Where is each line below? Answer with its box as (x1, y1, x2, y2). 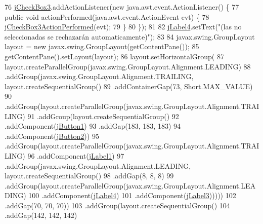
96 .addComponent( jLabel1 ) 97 (27, 150, 124, 161)
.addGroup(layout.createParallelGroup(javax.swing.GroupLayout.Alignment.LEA (5, 180, 256, 191)
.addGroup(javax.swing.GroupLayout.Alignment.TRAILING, (5, 71, 194, 82)
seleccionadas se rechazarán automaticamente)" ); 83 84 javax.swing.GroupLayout (5, 31, 255, 42)
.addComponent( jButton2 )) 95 (5, 130, 99, 141)
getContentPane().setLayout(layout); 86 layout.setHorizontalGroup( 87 (5, 51, 224, 61)
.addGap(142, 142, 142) (5, 210, 77, 220)
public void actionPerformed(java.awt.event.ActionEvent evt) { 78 (5, 11, 209, 22)
